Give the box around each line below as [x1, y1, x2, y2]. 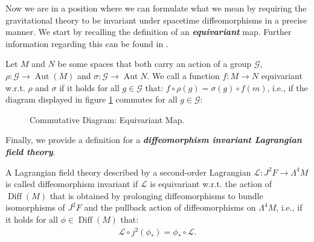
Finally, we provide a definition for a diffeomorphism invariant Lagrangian [5, 133, 302, 146]
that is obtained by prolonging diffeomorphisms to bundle [50, 189, 263, 202]
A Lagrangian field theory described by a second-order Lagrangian [5, 165, 251, 178]
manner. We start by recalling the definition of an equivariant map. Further [5, 25, 292, 38]
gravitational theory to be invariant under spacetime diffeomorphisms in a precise [5, 13, 307, 26]
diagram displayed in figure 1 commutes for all [5, 93, 178, 106]
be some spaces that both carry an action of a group [57, 57, 252, 70]
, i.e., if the [267, 81, 308, 94]
